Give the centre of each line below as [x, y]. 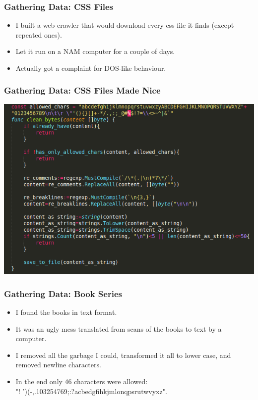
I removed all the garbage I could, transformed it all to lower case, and [123, 355]
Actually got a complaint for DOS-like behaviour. [91, 68]
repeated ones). [39, 34]
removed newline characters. [58, 365]
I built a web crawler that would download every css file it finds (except [125, 25]
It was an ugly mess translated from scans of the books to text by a [119, 328]
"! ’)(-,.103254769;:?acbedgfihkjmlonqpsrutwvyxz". [91, 391]
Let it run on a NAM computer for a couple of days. [95, 51]
